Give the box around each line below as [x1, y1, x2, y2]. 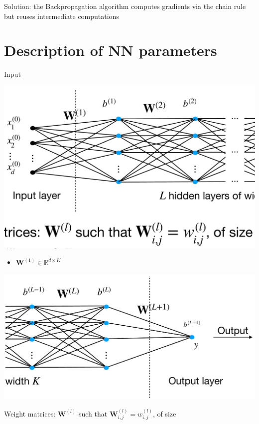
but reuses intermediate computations [4, 10, 119, 21]
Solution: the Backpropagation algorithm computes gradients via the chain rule [4, 1, 246, 11]
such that [78, 408, 108, 419]
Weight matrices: [4, 408, 56, 419]
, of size [152, 408, 176, 419]
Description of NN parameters [4, 40, 217, 60]
